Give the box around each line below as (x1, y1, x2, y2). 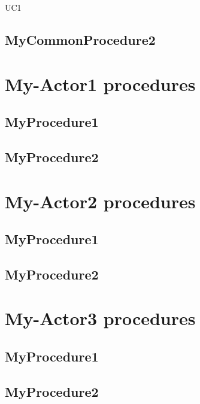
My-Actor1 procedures (5, 71, 196, 96)
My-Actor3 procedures (5, 306, 196, 330)
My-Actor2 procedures (5, 189, 196, 213)
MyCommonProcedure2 (5, 30, 156, 48)
